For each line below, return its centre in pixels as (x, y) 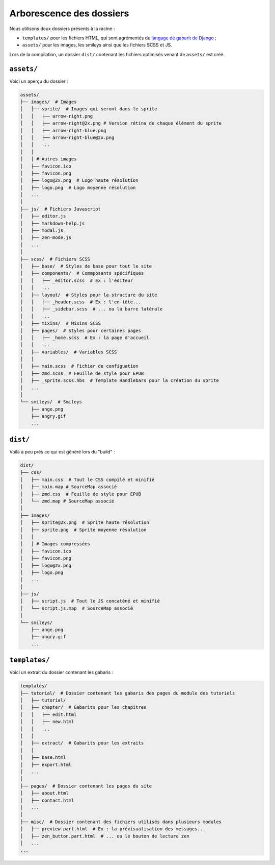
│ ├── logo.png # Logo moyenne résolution (78, 187)
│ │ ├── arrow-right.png (57, 116)
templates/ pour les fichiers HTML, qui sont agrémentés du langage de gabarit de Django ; (119, 38)
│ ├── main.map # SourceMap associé (68, 487)
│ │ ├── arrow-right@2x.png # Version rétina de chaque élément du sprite (121, 123)
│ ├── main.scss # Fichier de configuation (79, 366)
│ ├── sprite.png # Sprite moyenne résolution (83, 530)
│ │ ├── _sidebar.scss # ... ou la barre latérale (91, 309)
